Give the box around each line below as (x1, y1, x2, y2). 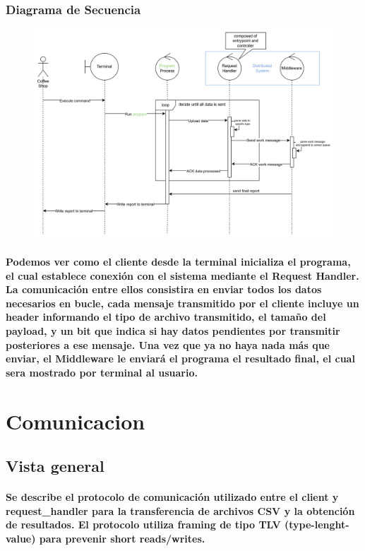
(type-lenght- (285, 517, 349, 532)
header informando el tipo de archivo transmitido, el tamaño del (6, 309, 326, 324)
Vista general (6, 455, 104, 477)
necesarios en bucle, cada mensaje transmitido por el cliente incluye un (6, 295, 359, 310)
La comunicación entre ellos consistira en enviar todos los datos (6, 282, 322, 297)
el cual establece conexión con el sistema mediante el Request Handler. (6, 268, 359, 283)
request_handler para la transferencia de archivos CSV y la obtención (6, 503, 355, 518)
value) (6, 531, 36, 545)
